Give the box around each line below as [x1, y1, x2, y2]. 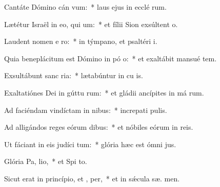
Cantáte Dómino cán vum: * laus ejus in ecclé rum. [4, 2, 167, 12]
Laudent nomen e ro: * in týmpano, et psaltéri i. [4, 36, 157, 46]
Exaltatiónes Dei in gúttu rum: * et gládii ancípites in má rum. [4, 87, 204, 98]
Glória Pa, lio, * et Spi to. [4, 156, 87, 167]
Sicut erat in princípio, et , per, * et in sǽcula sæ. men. [4, 173, 180, 183]
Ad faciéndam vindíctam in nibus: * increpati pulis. [4, 104, 167, 115]
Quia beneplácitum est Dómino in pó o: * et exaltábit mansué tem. [4, 53, 217, 63]
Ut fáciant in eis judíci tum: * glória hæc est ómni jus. [4, 138, 176, 149]
